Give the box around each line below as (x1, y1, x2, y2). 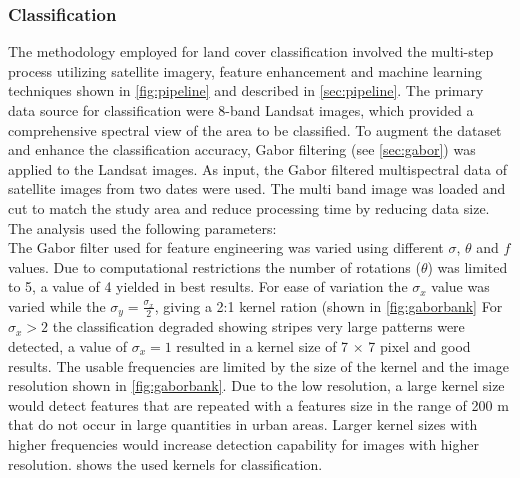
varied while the (8, 295, 106, 316)
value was (431, 276, 490, 297)
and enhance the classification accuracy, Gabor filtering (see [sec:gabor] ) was (8, 139, 476, 160)
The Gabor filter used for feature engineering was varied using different (8, 237, 444, 258)
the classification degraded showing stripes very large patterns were (52, 316, 465, 337)
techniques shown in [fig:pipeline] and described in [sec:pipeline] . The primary (8, 80, 484, 101)
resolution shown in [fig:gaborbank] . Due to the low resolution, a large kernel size (8, 375, 505, 396)
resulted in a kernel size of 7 (176, 335, 349, 356)
